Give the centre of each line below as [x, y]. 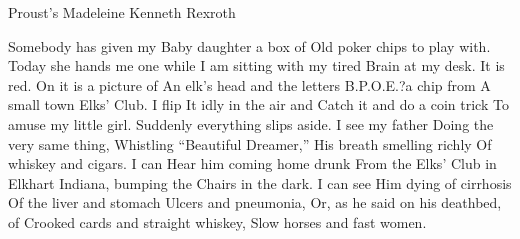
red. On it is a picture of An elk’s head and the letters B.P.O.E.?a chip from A [249, 84]
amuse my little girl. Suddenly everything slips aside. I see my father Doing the [251, 123]
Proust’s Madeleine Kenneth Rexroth [122, 12]
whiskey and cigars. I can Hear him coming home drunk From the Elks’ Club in [252, 163]
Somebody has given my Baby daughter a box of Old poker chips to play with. [249, 45]
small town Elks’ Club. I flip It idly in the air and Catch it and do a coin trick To [258, 104]
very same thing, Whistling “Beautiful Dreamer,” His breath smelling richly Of [250, 143]
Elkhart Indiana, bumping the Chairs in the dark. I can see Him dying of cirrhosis [260, 182]
